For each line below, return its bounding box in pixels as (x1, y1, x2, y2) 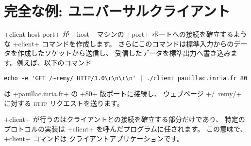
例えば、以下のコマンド (17, 57, 92, 67)
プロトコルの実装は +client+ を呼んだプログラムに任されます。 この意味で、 (4, 123, 247, 133)
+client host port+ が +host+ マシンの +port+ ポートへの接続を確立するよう (4, 29, 247, 39)
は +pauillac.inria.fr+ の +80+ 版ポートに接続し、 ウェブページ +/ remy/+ (4, 88, 242, 99)
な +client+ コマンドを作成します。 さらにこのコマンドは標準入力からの (4, 38, 234, 48)
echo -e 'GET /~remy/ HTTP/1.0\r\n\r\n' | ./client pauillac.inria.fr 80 (4, 74, 248, 82)
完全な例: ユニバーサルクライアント (4, 1, 230, 21)
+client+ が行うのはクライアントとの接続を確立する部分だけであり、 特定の (4, 114, 245, 124)
